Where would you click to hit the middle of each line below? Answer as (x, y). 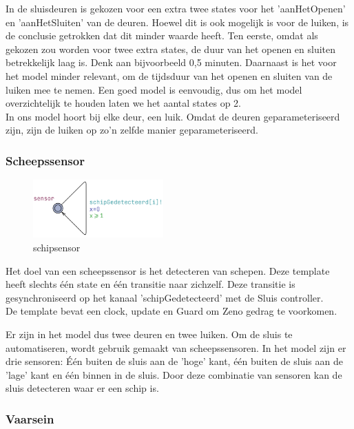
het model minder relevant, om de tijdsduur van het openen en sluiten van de (169, 75)
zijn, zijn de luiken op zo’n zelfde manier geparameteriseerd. (132, 130)
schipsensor (57, 247)
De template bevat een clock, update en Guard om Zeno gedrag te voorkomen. (171, 311)
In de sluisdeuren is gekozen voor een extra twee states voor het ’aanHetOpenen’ (176, 8)
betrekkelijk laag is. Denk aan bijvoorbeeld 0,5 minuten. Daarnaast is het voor (171, 62)
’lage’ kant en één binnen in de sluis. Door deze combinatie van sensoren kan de (174, 374)
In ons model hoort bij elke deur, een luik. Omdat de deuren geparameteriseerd (173, 116)
